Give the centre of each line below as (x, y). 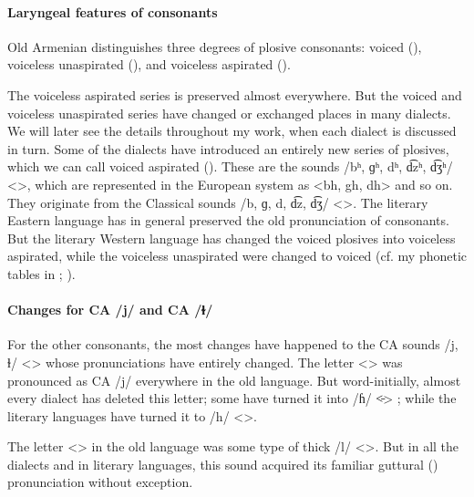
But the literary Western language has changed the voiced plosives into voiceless (232, 238)
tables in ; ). (41, 273)
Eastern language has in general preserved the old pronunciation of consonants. (228, 220)
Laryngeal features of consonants (113, 11)
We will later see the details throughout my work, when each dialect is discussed (232, 131)
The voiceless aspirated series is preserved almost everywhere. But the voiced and (235, 94)
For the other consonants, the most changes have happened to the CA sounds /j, (233, 344)
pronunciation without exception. (100, 482)
